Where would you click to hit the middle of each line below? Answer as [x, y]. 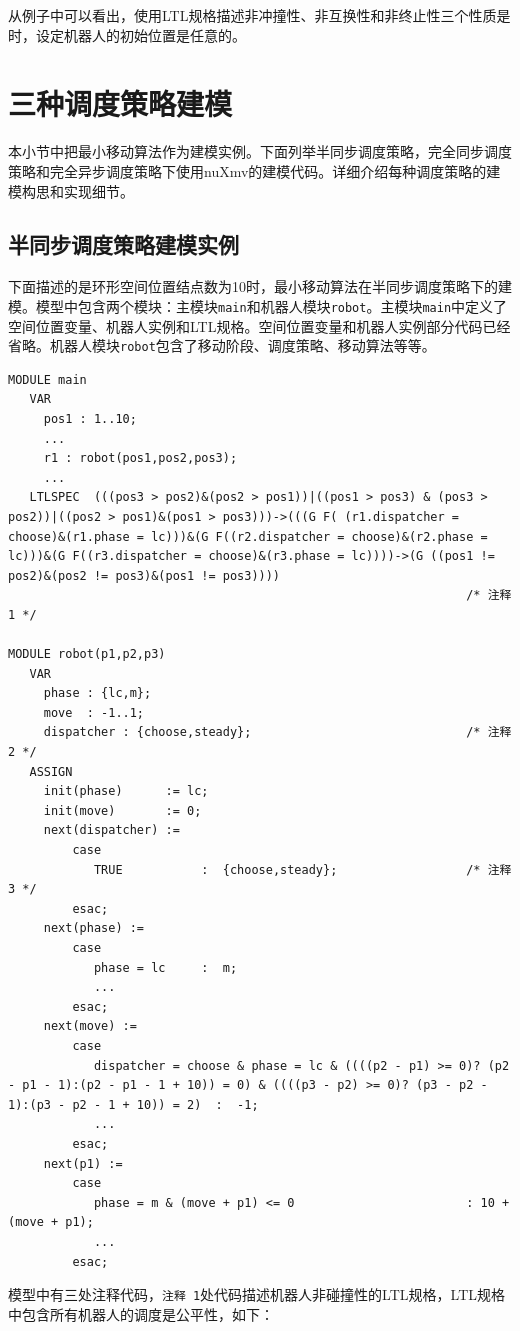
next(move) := [90, 1026]
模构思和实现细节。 [71, 190]
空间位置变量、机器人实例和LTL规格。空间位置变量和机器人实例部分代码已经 [259, 325]
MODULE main [47, 379]
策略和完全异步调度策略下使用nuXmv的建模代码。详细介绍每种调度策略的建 [254, 170]
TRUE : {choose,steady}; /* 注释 [302, 869]
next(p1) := [83, 1163]
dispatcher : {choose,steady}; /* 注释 [277, 732]
